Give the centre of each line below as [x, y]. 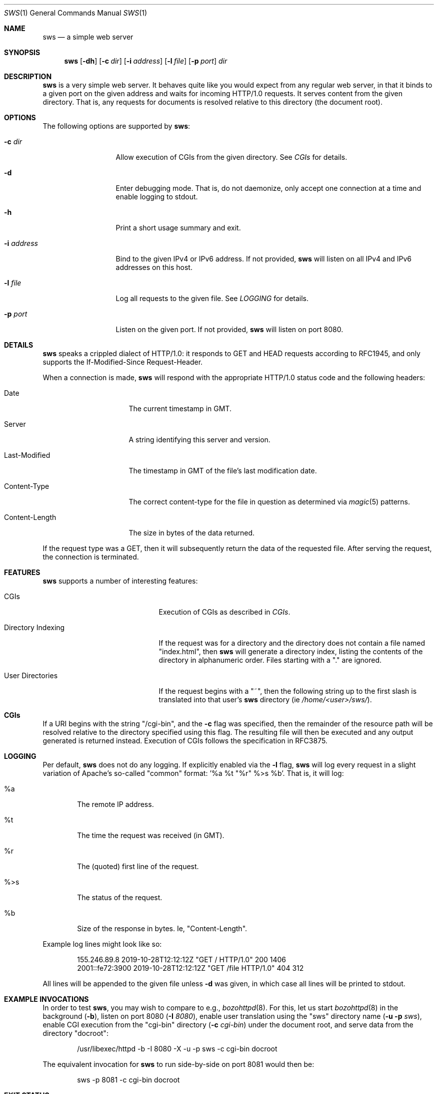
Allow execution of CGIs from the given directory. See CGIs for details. [231, 157]
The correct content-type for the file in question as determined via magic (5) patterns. [269, 502]
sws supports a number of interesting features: [120, 581]
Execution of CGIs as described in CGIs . [224, 612]
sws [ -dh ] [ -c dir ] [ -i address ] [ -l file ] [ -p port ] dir [146, 61]
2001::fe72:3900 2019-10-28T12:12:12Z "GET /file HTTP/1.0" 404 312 [190, 968]
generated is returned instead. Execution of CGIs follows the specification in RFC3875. [185, 741]
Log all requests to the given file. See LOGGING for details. [212, 298]
